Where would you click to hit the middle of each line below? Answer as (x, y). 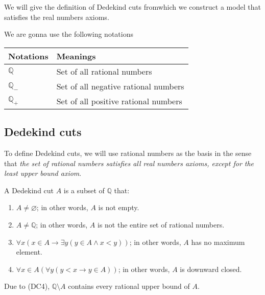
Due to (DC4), (27, 286)
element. (29, 252)
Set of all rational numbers (104, 71)
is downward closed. (211, 269)
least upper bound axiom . (43, 173)
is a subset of (84, 190)
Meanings (76, 56)
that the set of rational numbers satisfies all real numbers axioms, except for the (129, 163)
